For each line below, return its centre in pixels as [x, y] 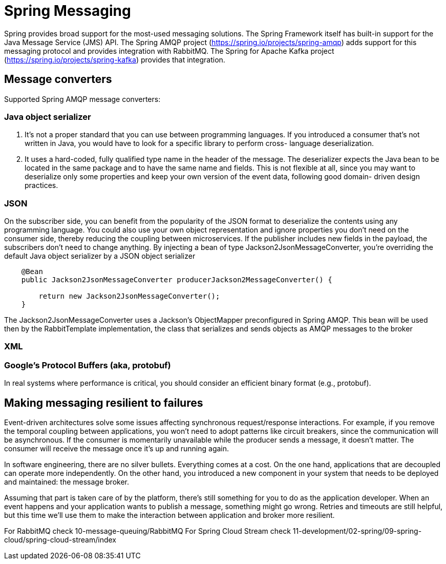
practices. [41, 185]
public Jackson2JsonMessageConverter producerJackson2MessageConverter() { [177, 280]
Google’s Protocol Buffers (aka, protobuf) [88, 365]
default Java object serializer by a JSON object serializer [100, 256]
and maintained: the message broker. [67, 482]
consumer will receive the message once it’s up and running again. [117, 449]
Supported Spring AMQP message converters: [82, 99]
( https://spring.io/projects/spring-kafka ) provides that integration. [115, 59]
